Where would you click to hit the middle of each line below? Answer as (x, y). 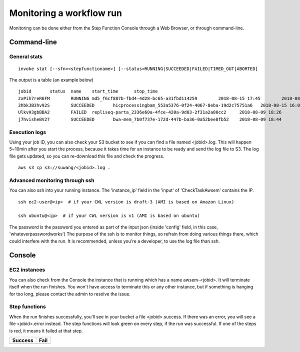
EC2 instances (27, 270)
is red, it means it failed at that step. (46, 330)
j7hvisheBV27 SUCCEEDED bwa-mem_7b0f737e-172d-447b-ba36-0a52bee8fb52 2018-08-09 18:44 (150, 119)
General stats (26, 56)
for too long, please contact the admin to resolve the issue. (70, 294)
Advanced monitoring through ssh (52, 180)
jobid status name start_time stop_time (88, 91)
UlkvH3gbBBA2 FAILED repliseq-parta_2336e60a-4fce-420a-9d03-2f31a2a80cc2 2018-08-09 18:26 (150, 112)
